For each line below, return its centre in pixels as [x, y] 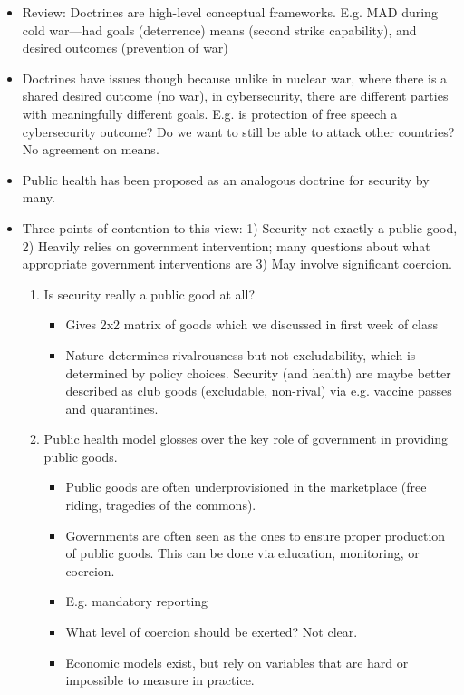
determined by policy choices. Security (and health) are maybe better [258, 372]
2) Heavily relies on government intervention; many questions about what [226, 245]
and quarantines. [112, 408]
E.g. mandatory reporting [137, 601]
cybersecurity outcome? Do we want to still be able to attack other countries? [238, 131]
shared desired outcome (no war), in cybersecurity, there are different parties [235, 96]
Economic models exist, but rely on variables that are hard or [237, 662]
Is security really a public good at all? [149, 294]
